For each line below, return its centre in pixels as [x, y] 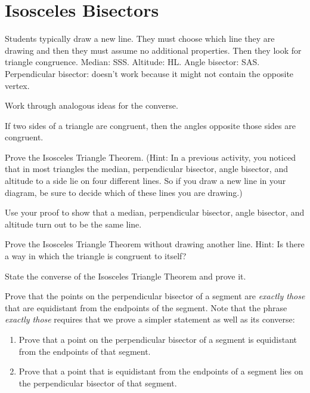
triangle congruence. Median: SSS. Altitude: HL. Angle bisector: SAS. [132, 62]
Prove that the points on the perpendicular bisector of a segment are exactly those [155, 296]
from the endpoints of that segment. [85, 351]
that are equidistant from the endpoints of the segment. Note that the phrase [146, 307]
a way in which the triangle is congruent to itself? [96, 256]
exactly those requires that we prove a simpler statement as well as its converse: [150, 319]
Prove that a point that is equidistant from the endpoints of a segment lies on [161, 371]
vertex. [17, 85]
